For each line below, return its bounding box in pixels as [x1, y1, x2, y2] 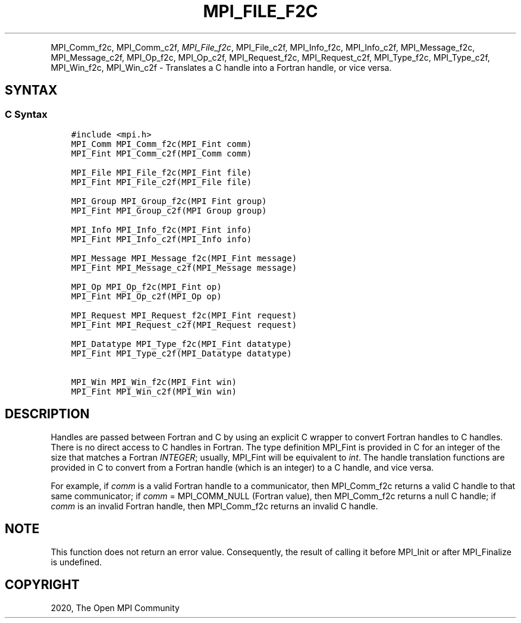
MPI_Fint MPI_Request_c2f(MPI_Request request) [71, 320, 297, 330]
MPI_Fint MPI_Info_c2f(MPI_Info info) [71, 234, 252, 244]
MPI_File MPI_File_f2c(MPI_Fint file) [71, 167, 252, 177]
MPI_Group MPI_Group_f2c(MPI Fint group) [71, 196, 267, 206]
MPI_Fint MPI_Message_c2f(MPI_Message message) [71, 262, 297, 273]
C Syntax [5, 108, 48, 120]
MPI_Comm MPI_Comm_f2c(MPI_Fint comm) [71, 139, 252, 149]
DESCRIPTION [5, 406, 90, 422]
